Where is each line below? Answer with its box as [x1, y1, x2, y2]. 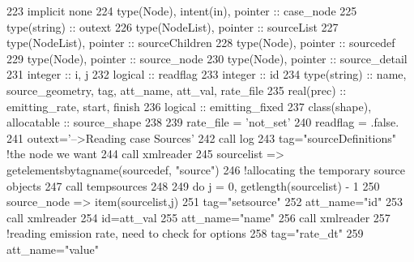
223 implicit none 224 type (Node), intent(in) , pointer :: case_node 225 [6, 2, 357, 19]
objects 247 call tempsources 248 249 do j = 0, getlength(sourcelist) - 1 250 [6, 177, 380, 194]
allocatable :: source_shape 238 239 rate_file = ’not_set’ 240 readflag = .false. [6, 114, 399, 131]
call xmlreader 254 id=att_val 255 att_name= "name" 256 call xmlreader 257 [6, 208, 391, 225]
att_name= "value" [6, 240, 99, 257]
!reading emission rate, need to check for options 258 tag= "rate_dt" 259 [6, 225, 364, 242]
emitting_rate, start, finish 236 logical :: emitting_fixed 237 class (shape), [6, 97, 372, 114]
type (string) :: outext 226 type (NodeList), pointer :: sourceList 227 [6, 18, 339, 35]
